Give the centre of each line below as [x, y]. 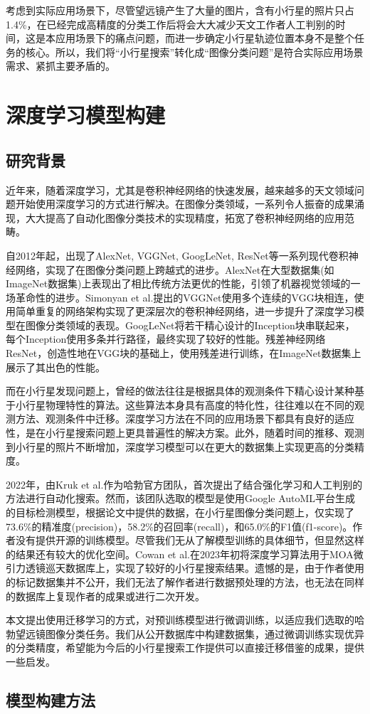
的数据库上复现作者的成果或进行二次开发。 [105, 596]
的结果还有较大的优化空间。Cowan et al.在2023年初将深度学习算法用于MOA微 [185, 554]
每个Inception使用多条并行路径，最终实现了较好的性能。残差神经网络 [166, 339]
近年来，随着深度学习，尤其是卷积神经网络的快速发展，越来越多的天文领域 [180, 190]
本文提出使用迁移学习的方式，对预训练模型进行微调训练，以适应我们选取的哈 [185, 620]
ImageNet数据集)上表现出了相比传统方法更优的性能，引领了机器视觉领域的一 [183, 283]
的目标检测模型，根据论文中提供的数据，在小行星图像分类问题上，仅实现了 [180, 512]
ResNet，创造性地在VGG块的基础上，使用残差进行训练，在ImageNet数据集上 [184, 353]
